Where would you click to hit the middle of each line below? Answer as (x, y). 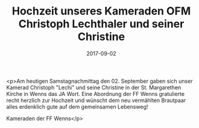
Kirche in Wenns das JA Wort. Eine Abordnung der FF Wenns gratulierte (96, 94)
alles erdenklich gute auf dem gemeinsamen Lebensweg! (77, 106)
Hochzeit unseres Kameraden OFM (101, 11)
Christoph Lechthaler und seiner (101, 24)
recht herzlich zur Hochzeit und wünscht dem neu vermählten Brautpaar (96, 100)
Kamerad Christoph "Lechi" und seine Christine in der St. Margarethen (94, 87)
